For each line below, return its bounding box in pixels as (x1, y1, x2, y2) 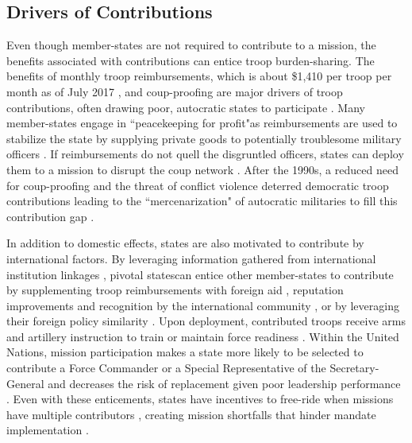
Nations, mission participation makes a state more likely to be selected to (6, 344, 364, 360)
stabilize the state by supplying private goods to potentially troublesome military (6, 130, 402, 146)
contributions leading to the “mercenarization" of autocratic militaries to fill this (6, 192, 398, 209)
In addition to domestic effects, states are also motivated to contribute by (6, 235, 364, 251)
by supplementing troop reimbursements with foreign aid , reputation (6, 282, 344, 298)
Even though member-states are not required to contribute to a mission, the (6, 37, 376, 53)
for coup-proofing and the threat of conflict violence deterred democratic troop (6, 177, 389, 193)
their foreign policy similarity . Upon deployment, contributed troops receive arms (6, 313, 406, 329)
